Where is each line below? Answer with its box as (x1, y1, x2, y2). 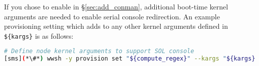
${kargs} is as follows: (4, 30, 74, 41)
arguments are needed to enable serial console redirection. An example (4, 11, 220, 21)
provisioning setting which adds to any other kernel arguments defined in (4, 21, 228, 31)
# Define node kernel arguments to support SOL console (4, 48, 194, 55)
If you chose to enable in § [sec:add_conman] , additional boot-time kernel (4, 1, 228, 11)
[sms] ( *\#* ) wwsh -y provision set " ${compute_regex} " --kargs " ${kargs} (4, 55, 255, 63)
